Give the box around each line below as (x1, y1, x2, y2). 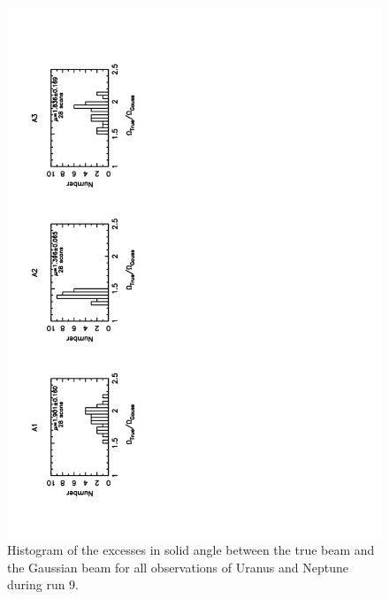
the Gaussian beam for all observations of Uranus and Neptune (7, 557, 349, 576)
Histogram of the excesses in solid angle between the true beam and (7, 541, 375, 559)
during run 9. (7, 575, 80, 594)
